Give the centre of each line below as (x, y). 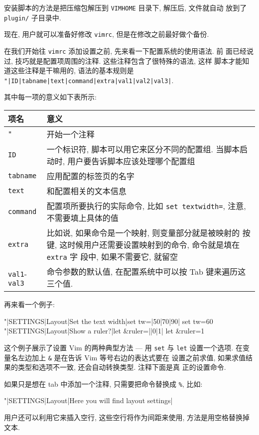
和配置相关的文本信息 (86, 191)
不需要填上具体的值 (82, 218)
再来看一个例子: (29, 304)
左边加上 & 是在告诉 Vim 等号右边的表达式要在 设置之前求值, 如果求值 (132, 357)
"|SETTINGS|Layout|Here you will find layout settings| (88, 400)
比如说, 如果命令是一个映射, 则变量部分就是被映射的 (143, 233)
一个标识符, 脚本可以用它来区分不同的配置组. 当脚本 (143, 149)
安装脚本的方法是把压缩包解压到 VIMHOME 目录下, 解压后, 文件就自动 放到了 (126, 7)
